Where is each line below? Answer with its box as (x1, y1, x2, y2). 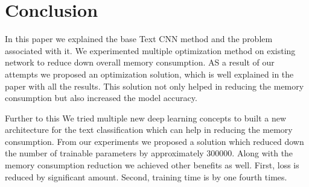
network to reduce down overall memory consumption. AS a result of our (5, 56, 275, 69)
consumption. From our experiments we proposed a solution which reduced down (5, 135, 304, 147)
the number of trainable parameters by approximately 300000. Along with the (5, 147, 293, 159)
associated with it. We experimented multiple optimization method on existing (5, 44, 296, 57)
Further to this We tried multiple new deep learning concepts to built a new (5, 111, 287, 124)
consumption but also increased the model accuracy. (5, 91, 197, 104)
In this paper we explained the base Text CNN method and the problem (5, 32, 273, 45)
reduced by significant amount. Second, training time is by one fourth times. (5, 170, 287, 183)
